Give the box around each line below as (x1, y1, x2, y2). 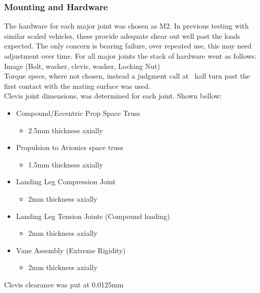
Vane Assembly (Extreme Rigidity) (16, 245, 126, 255)
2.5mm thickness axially (28, 125, 103, 135)
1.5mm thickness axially (28, 159, 103, 169)
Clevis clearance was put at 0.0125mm (4, 279, 124, 289)
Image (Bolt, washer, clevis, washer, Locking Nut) (4, 60, 160, 71)
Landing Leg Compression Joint (16, 176, 116, 187)
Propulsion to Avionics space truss (16, 142, 123, 153)
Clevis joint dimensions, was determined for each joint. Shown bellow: (4, 90, 222, 101)
